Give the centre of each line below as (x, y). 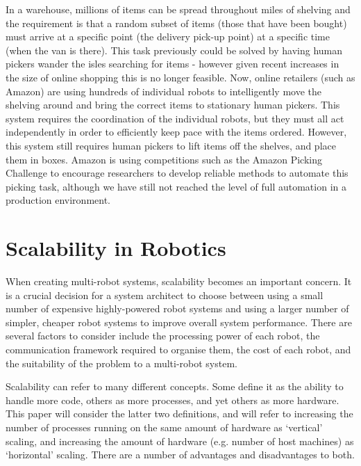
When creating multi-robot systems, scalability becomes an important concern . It (179, 281)
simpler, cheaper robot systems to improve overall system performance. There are (179, 322)
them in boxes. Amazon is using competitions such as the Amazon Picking (164, 159)
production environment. (58, 200)
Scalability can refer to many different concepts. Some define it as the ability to (175, 386)
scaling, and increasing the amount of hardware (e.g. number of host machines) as (180, 441)
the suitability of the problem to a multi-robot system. (121, 363)
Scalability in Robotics (116, 248)
